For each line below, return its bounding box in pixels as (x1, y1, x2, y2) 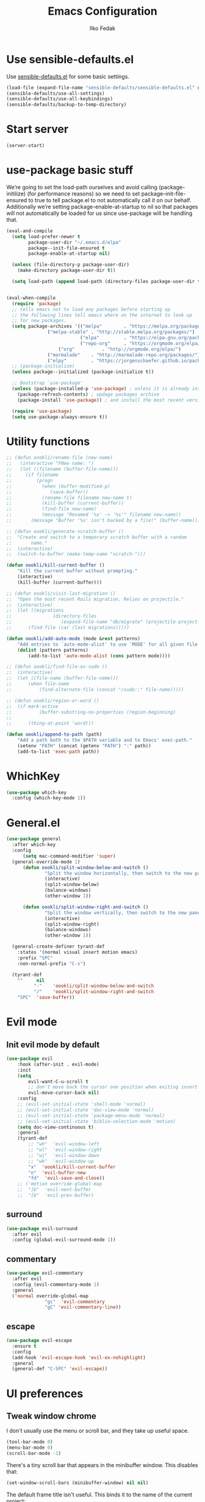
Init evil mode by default (6, 1040, 100, 1050)
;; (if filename (6, 472, 59, 478)
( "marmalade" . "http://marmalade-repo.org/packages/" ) (47, 352, 201, 358)
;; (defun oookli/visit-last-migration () (6, 590, 116, 597)
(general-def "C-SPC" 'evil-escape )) (12, 1366, 108, 1372)
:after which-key (12, 842, 56, 848)
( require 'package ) (12, 300, 62, 307)
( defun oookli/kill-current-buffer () (6, 562, 105, 568)
